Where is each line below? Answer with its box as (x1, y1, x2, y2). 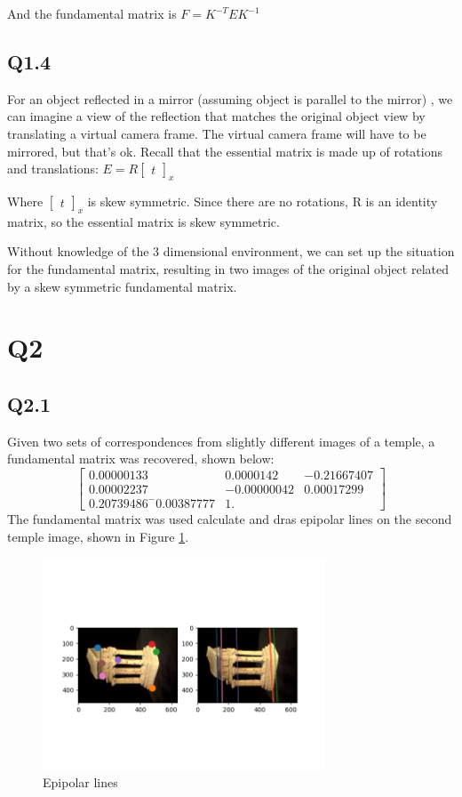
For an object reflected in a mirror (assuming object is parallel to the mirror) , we (7, 89, 453, 108)
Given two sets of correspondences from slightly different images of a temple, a (7, 431, 435, 450)
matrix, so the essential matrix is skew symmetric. (7, 212, 280, 230)
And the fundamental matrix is (7, 4, 177, 22)
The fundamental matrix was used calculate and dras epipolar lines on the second (7, 510, 452, 527)
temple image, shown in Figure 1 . (7, 527, 189, 545)
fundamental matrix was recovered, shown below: (7, 449, 275, 468)
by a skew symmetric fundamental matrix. (7, 277, 237, 295)
